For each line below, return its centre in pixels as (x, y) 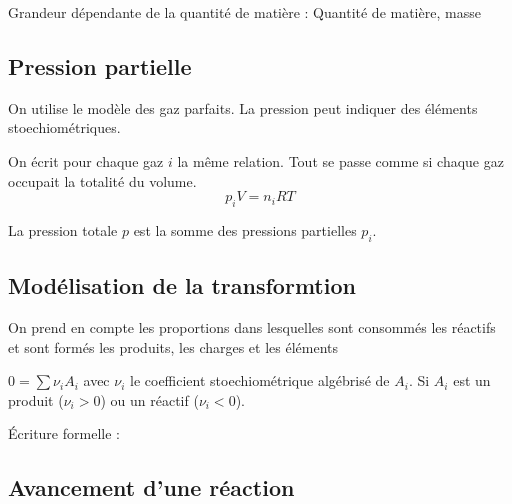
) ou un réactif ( (149, 399)
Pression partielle (100, 65)
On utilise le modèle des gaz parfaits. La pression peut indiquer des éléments (243, 107)
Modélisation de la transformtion (182, 285)
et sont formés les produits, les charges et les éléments (173, 346)
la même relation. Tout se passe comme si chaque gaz (340, 160)
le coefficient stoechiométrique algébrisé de (260, 380)
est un (472, 380)
